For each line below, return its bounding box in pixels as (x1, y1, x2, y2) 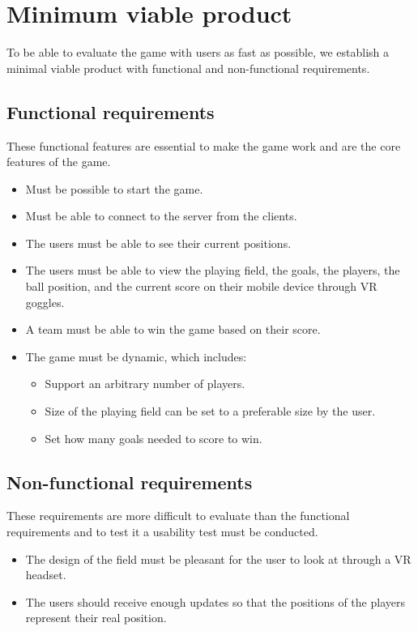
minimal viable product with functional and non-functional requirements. (6, 59, 370, 76)
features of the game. (6, 153, 111, 170)
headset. (25, 566, 66, 583)
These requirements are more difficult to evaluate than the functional (6, 507, 350, 524)
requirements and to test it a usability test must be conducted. (6, 523, 318, 540)
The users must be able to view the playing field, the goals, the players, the (25, 262, 400, 279)
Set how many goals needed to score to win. (45, 429, 262, 446)
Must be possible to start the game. (25, 180, 203, 197)
